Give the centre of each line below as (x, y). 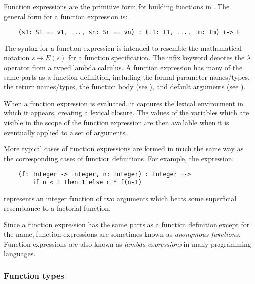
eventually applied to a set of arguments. (66, 132)
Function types (34, 275)
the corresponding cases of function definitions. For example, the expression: (119, 158)
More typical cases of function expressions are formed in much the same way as (124, 149)
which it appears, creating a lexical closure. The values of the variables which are (127, 113)
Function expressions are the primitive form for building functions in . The (117, 6)
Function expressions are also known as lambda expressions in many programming (127, 244)
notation (17, 57)
